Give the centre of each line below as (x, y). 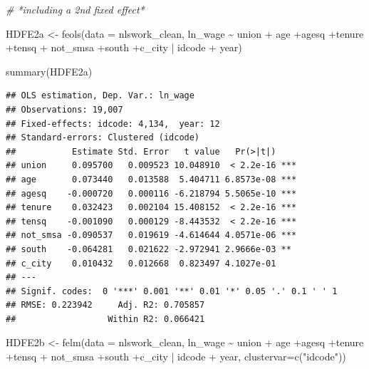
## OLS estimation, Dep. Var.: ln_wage (100, 96)
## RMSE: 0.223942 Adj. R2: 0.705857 (105, 305)
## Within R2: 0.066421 (105, 319)
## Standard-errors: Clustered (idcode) (103, 138)
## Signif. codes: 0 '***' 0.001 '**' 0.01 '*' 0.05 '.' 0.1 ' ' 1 (172, 291)
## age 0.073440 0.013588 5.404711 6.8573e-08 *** (151, 179)
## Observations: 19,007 (64, 109)
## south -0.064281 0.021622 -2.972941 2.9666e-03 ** (149, 249)
